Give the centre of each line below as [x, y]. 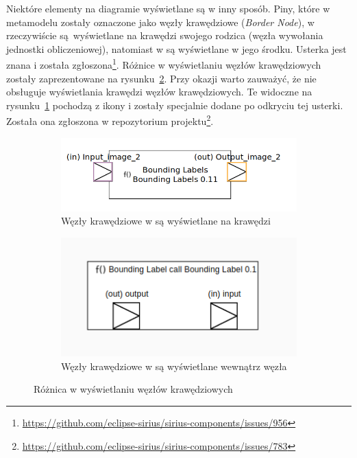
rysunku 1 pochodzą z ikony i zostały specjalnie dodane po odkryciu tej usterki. [175, 105]
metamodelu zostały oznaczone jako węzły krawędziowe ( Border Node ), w [160, 22]
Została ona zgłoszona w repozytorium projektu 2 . [110, 120]
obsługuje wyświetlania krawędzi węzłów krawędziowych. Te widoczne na [159, 92]
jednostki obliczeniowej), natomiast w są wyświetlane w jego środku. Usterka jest [176, 48]
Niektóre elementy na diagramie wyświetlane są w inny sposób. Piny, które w [168, 8]
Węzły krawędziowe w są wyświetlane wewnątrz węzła [174, 366]
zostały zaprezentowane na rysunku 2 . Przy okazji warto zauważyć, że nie [161, 78]
